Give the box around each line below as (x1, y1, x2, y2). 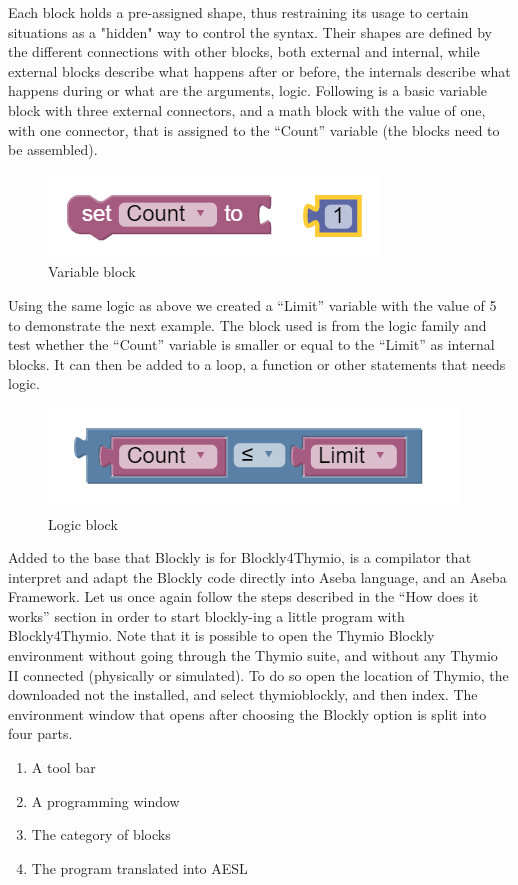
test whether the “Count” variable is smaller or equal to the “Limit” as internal (8, 334, 495, 355)
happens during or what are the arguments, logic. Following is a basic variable (8, 80, 488, 101)
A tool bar (31, 757, 96, 778)
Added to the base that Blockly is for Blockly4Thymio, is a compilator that (8, 547, 472, 568)
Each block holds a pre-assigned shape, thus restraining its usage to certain (8, 2, 469, 22)
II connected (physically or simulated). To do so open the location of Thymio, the (8, 664, 509, 685)
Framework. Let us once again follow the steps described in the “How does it (8, 586, 479, 607)
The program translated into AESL (31, 857, 248, 878)
